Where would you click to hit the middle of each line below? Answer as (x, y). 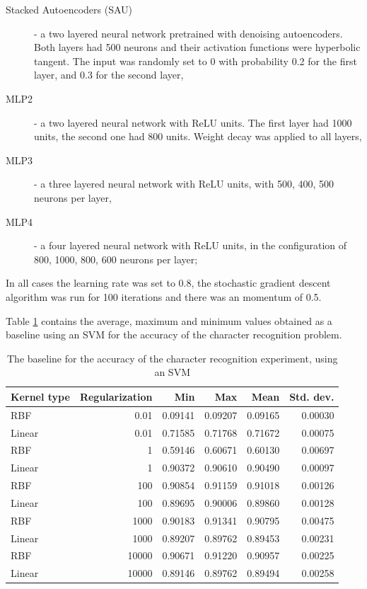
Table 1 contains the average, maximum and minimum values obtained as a (169, 320)
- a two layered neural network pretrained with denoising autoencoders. (188, 33)
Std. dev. (312, 396)
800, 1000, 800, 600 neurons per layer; (116, 259)
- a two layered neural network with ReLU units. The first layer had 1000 (193, 122)
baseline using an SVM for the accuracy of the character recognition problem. (174, 334)
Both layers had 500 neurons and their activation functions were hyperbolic (197, 47)
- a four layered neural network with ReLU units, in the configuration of (191, 245)
